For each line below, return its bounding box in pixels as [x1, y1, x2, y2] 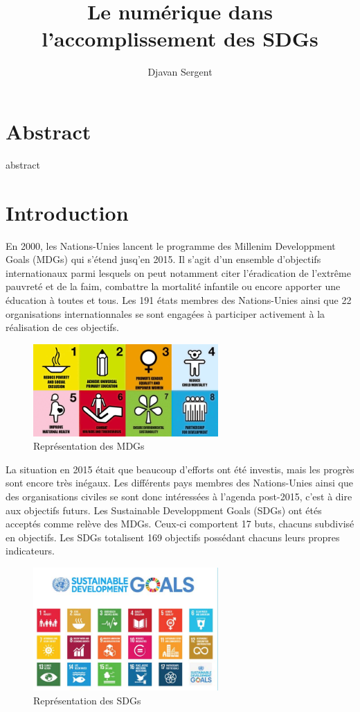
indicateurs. [6, 543, 55, 558]
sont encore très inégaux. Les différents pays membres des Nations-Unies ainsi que [6, 475, 353, 490]
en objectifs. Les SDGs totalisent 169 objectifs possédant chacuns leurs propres [6, 529, 340, 544]
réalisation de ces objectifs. [6, 320, 119, 334]
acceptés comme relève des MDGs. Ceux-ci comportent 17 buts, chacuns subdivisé [6, 516, 354, 531]
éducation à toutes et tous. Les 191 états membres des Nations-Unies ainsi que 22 [6, 292, 352, 307]
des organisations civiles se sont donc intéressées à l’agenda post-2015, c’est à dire [6, 489, 352, 504]
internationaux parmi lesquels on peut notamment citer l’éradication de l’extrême [6, 265, 351, 280]
